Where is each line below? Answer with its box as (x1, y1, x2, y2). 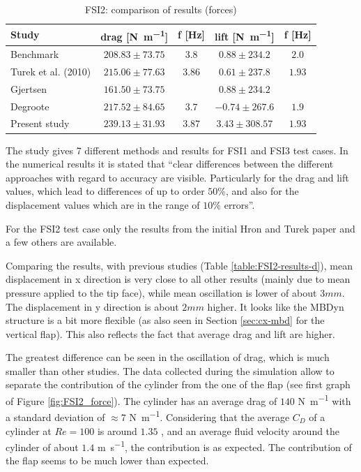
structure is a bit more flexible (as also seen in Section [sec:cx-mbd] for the (6, 313, 325, 327)
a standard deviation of (6, 409, 105, 424)
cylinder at (6, 423, 52, 438)
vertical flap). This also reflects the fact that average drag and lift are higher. (6, 326, 335, 341)
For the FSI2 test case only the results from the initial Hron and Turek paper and (6, 221, 355, 235)
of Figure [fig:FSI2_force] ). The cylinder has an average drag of (6, 393, 277, 408)
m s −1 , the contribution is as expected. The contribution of (97, 438, 352, 454)
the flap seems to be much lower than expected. (6, 453, 209, 468)
